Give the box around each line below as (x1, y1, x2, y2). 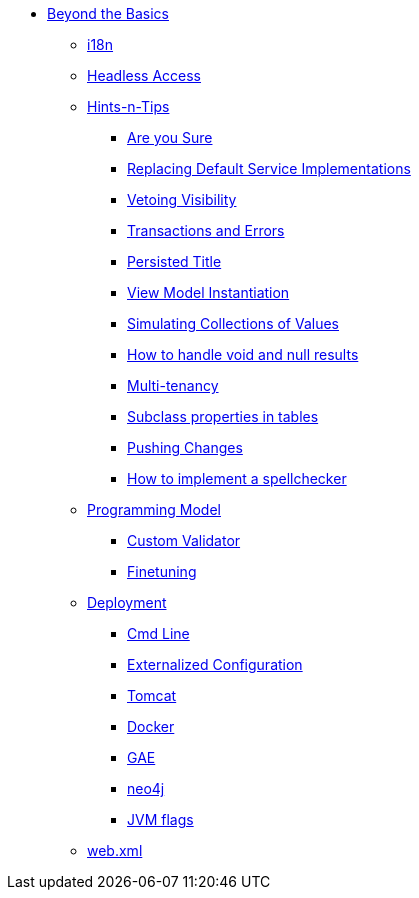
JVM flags (127, 811, 194, 828)
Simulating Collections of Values (127, 315, 340, 332)
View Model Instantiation (127, 284, 290, 301)
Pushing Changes (127, 439, 243, 456)
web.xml (87, 842, 143, 859)
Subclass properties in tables (127, 408, 319, 425)
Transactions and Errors (127, 222, 285, 239)
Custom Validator (127, 532, 241, 549)
